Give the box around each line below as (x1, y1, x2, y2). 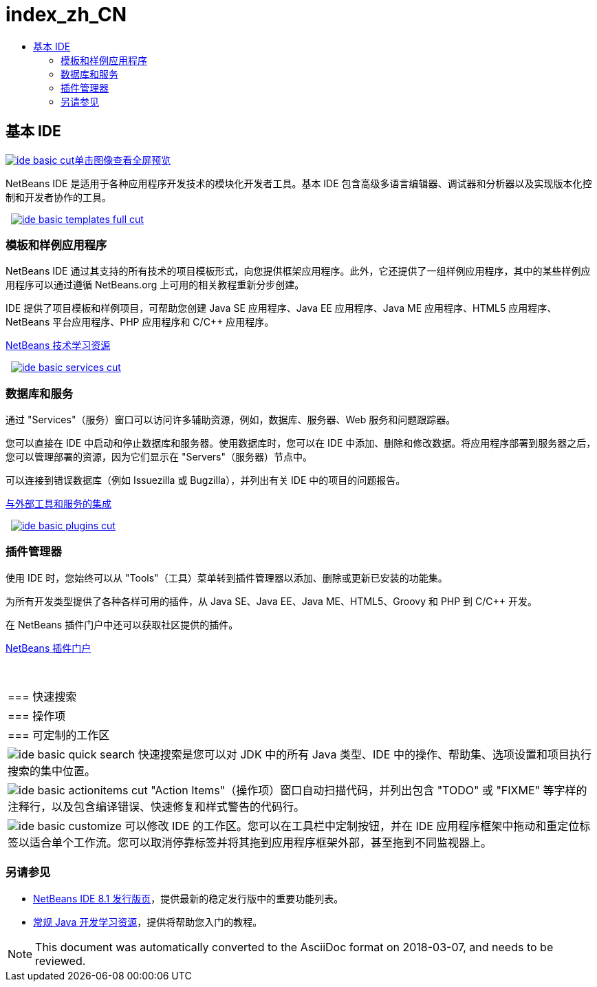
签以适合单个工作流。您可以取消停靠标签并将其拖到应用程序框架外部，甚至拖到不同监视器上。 (8, 835, 492, 849)
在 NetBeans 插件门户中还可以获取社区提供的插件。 (6, 618, 239, 630)
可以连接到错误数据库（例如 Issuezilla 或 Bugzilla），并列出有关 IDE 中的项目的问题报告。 (6, 474, 406, 487)
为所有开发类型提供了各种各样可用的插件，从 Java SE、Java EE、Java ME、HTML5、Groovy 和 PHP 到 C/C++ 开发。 (6, 595, 538, 607)
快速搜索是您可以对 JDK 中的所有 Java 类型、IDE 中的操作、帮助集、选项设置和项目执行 (138, 747, 591, 761)
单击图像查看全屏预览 (74, 153, 171, 166)
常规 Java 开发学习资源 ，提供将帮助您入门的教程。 (33, 915, 263, 928)
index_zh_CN (6, 3, 127, 26)
